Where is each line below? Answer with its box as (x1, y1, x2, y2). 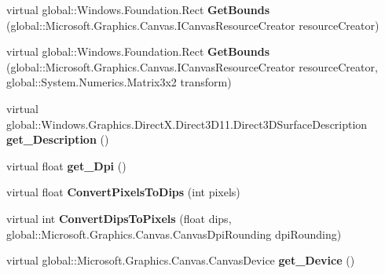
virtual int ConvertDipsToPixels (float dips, (6, 210, 232, 226)
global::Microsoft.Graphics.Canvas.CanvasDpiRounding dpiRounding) (6, 225, 342, 242)
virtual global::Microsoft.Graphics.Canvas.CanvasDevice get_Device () (6, 252, 355, 269)
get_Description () (6, 131, 109, 148)
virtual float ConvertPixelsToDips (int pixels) (6, 184, 240, 200)
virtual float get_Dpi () (6, 157, 126, 174)
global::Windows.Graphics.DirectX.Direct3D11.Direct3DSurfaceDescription (6, 115, 368, 132)
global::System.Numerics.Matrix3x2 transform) (6, 74, 232, 90)
